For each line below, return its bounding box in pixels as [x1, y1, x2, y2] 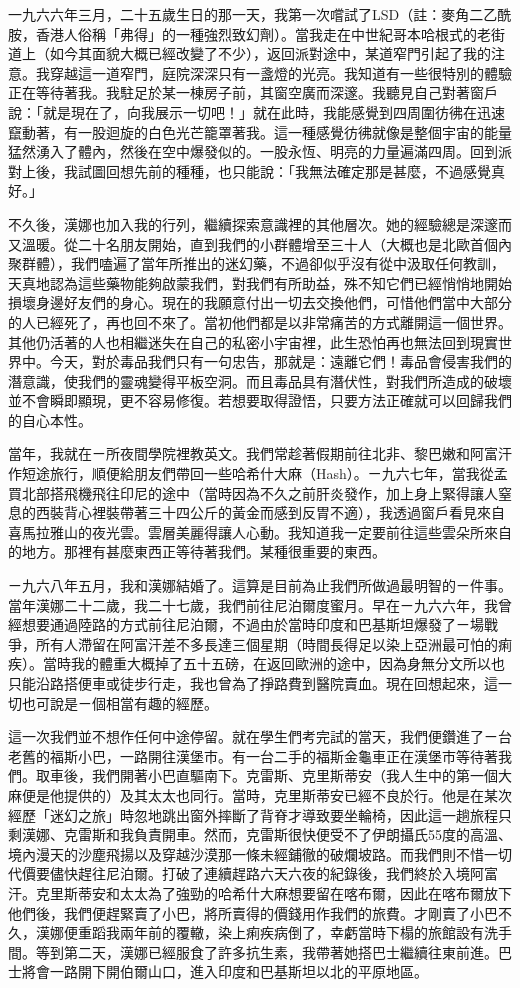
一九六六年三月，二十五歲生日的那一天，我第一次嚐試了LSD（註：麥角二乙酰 [8, 4, 512, 24]
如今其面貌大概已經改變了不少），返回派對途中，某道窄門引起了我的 [49, 43, 491, 64]
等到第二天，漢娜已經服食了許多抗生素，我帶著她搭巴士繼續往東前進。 [35, 941, 498, 962]
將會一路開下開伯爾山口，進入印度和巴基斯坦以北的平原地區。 [21, 961, 428, 982]
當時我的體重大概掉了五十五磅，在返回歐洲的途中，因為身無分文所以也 [42, 653, 505, 674]
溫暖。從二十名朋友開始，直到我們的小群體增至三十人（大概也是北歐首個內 [21, 233, 512, 254]
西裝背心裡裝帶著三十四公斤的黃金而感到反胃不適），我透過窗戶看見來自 [35, 502, 505, 523]
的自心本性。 [8, 409, 92, 430]
